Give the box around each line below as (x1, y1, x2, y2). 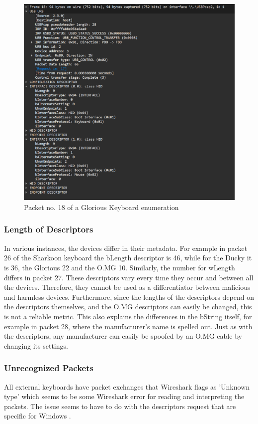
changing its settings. (4, 340, 68, 351)
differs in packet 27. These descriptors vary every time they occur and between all (4, 272, 254, 282)
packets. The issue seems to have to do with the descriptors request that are (4, 401, 236, 411)
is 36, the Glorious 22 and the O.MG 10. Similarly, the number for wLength (4, 262, 235, 272)
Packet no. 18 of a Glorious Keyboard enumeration (24, 202, 179, 212)
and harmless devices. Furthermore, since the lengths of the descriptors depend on (4, 291, 255, 302)
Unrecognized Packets (4, 362, 93, 374)
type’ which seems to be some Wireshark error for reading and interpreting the (4, 391, 245, 402)
